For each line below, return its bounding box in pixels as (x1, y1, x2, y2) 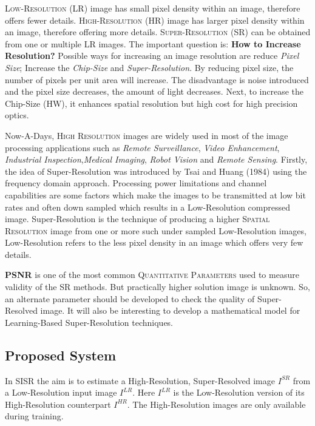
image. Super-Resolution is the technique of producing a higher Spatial (5, 212, 270, 225)
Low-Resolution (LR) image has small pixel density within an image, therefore (5, 2, 300, 14)
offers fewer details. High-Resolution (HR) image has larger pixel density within (5, 13, 305, 26)
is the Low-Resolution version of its (173, 386, 305, 399)
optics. (5, 109, 29, 121)
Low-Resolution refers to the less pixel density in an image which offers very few (5, 236, 303, 249)
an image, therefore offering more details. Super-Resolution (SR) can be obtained (5, 25, 311, 38)
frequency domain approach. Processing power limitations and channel (5, 177, 267, 189)
